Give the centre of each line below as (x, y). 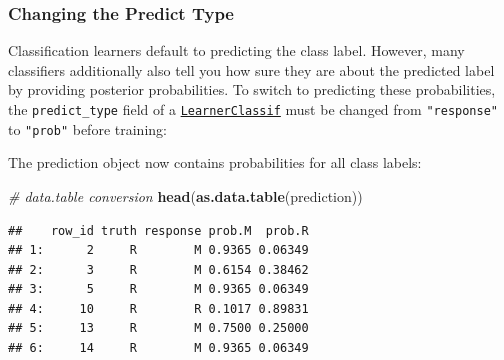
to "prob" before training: (87, 128)
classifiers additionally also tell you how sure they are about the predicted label (251, 69)
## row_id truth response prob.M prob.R (158, 230)
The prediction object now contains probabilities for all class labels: (215, 162)
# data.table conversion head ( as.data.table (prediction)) (185, 195)
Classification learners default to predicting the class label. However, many (236, 50)
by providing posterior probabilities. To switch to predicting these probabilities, (252, 89)
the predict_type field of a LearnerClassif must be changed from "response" (253, 109)
